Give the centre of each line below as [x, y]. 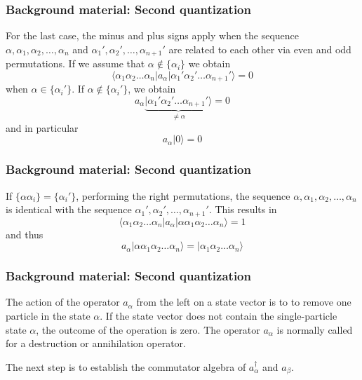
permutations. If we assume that [75, 63]
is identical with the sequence [69, 209]
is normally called [315, 329]
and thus [25, 234]
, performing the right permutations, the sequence [183, 195]
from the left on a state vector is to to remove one [244, 302]
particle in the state [48, 316]
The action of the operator [63, 302]
